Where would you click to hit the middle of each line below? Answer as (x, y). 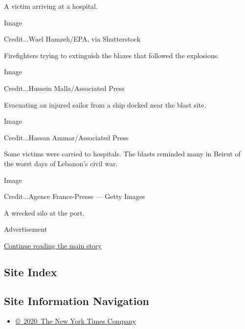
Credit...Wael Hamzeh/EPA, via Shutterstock (72, 39)
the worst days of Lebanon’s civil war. (61, 163)
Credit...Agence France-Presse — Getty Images (75, 196)
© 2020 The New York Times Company (76, 321)
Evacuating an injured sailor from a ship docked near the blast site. (105, 104)
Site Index (31, 272)
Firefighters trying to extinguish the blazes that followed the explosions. (112, 55)
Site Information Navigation (77, 300)
